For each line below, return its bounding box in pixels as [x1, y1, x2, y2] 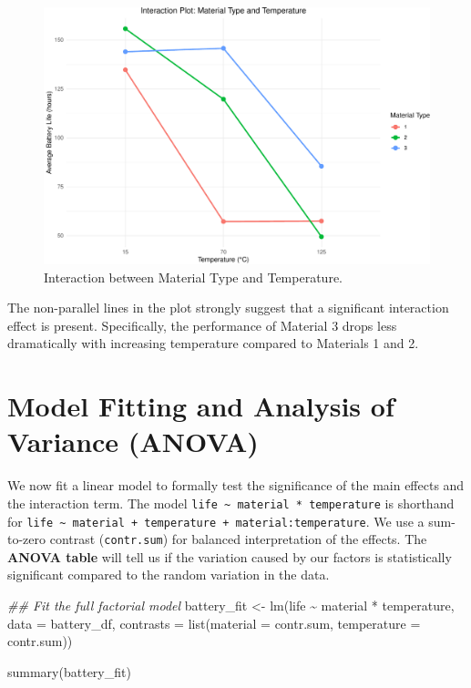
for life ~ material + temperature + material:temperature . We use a [7, 511, 425, 530]
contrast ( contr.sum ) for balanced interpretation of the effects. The [49, 529, 427, 549]
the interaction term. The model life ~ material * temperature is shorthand [7, 493, 455, 512]
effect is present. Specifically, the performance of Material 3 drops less [7, 315, 397, 334]
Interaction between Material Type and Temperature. [44, 267, 343, 286]
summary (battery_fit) [7, 662, 131, 681]
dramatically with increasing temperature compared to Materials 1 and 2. [7, 334, 419, 353]
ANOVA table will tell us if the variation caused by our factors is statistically [7, 547, 452, 566]
